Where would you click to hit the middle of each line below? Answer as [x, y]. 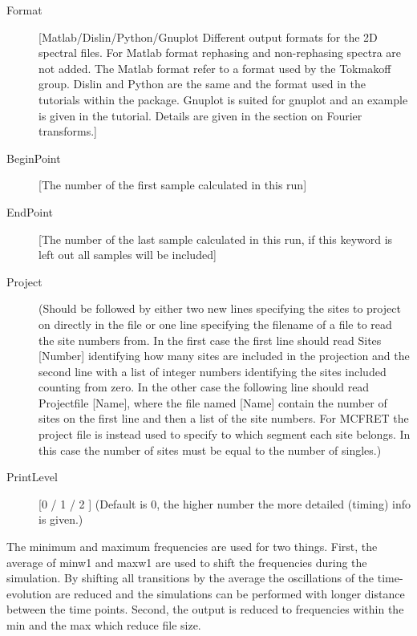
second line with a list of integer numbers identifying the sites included [213, 371]
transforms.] [68, 131]
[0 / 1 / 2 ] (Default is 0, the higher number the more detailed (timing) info [225, 503]
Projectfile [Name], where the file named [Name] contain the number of [213, 402]
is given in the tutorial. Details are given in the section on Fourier [200, 115]
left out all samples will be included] [128, 255]
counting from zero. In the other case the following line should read [204, 387]
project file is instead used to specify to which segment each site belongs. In [225, 434]
